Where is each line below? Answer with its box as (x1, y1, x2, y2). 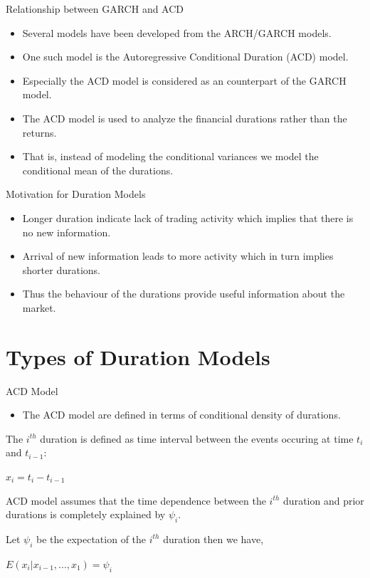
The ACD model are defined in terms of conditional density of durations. (22, 407, 341, 422)
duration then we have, (163, 531, 264, 546)
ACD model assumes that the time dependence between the (6, 493, 266, 508)
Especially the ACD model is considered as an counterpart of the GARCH (22, 73, 347, 88)
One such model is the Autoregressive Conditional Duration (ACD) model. (22, 49, 349, 64)
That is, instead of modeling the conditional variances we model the (22, 149, 319, 164)
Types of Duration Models (6, 342, 270, 371)
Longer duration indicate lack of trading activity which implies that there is (22, 210, 354, 225)
